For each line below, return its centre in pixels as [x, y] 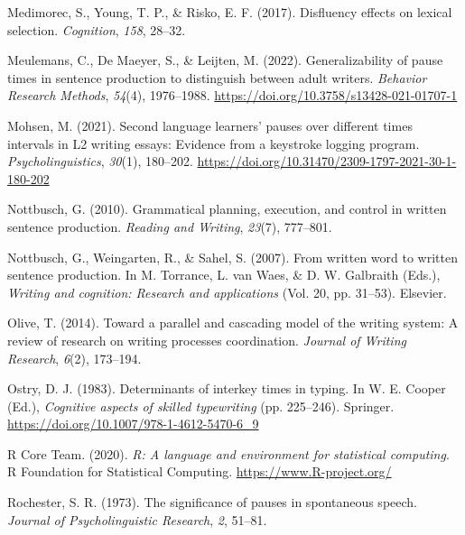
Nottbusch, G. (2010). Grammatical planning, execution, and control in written [227, 209]
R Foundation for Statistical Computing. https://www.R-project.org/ [200, 471]
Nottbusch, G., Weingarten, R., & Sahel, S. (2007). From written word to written [232, 257]
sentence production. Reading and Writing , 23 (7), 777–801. [170, 226]
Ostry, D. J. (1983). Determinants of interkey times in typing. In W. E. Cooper [227, 388]
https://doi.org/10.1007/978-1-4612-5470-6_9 [133, 424]
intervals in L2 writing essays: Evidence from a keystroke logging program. [214, 143]
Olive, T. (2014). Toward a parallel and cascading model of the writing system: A [233, 323]
